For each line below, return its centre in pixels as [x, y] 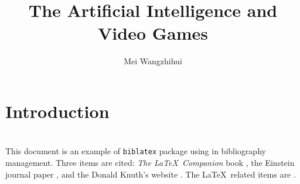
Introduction [57, 111]
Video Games [153, 33]
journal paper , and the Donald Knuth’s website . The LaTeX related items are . [151, 174]
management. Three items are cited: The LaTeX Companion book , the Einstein [150, 162]
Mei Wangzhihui [153, 61]
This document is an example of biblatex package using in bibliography [136, 151]
